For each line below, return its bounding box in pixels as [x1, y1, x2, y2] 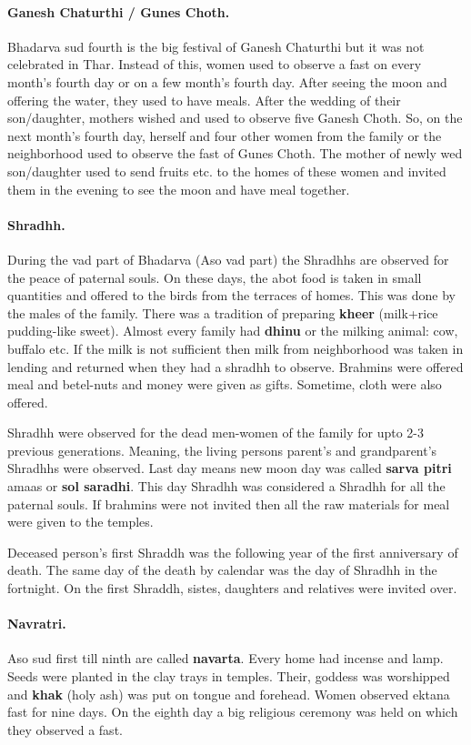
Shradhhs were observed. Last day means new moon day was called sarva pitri [7, 458, 452, 478]
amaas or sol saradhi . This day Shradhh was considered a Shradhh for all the [7, 477, 446, 496]
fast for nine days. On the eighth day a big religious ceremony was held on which [7, 702, 458, 721]
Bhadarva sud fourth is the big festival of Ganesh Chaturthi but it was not [7, 36, 425, 55]
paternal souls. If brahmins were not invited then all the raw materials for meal [7, 494, 450, 513]
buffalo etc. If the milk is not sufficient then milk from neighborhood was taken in [7, 338, 464, 357]
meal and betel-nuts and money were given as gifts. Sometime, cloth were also [7, 375, 442, 394]
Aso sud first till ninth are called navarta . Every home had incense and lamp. [7, 649, 444, 668]
